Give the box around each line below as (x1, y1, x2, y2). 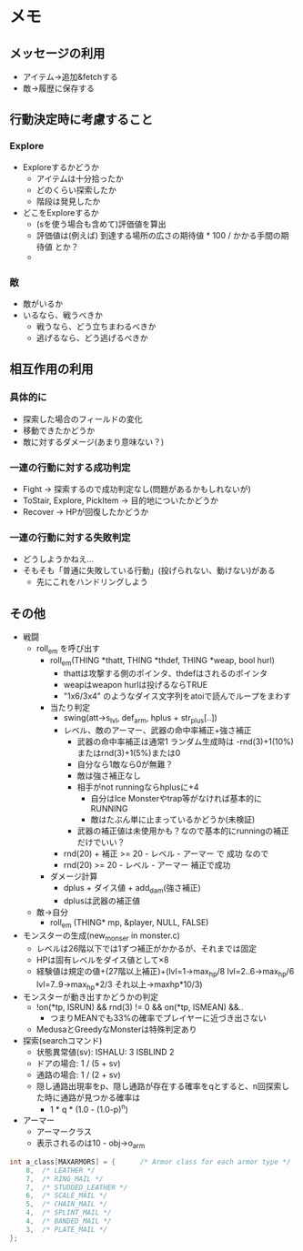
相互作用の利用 (9, 361, 94, 377)
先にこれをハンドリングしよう (35, 577, 148, 588)
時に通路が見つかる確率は (44, 1092, 141, 1104)
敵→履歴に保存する (22, 83, 96, 94)
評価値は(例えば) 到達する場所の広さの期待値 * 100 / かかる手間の (35, 229, 281, 240)
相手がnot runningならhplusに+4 (76, 782, 199, 792)
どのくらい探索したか (35, 184, 116, 195)
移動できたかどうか (22, 425, 96, 436)
